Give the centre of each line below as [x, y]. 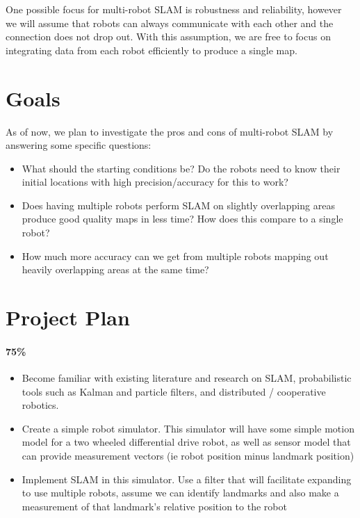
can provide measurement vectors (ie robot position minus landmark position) [188, 455]
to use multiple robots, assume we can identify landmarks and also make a [180, 493]
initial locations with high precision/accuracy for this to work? [155, 182]
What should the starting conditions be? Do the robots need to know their [181, 168]
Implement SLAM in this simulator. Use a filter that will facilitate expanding [187, 479]
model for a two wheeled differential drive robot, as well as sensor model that [186, 442]
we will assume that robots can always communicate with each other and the [170, 23]
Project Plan [68, 317]
